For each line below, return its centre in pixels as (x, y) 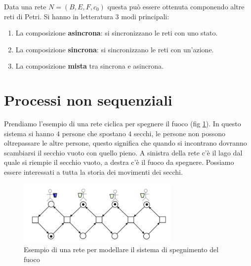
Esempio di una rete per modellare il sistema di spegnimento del (121, 249)
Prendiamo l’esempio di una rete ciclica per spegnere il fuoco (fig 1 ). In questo (123, 124)
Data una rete (25, 6)
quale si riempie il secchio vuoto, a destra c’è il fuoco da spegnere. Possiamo (119, 162)
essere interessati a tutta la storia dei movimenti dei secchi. (93, 172)
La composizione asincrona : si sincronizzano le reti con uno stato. (117, 33)
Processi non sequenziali (88, 100)
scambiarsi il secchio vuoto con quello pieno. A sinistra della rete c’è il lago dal (123, 152)
